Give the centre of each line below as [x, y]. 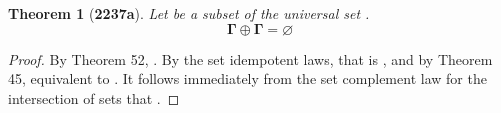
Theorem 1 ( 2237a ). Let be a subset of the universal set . [189, 13]
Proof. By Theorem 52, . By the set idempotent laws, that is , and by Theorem [250, 58]
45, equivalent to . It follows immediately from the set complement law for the [247, 78]
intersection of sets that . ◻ [94, 97]
